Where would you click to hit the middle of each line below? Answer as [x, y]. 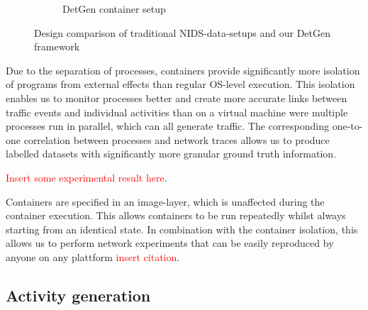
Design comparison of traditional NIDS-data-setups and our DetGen [183, 32]
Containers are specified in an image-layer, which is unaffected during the [165, 201]
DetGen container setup [114, 9]
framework [57, 46]
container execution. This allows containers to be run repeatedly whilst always [176, 215]
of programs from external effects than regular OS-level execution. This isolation [180, 84]
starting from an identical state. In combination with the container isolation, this [182, 229]
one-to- [347, 126]
